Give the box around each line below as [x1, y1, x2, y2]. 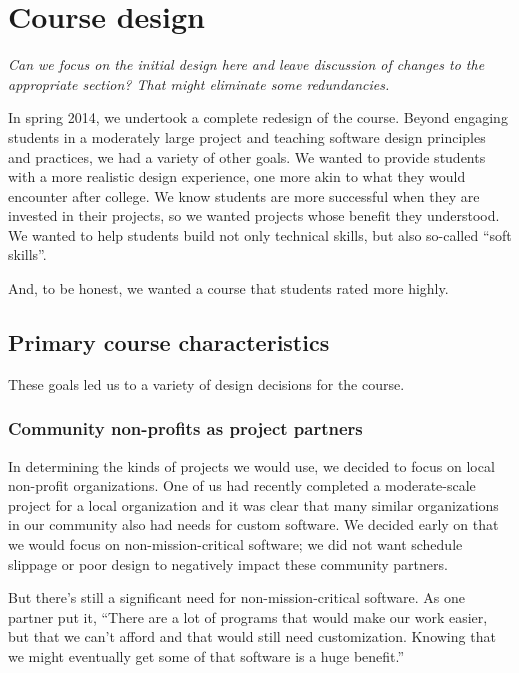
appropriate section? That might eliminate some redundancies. [8, 73, 390, 94]
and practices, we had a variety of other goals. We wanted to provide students [8, 146, 486, 167]
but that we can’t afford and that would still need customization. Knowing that [8, 626, 496, 647]
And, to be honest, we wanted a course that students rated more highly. [8, 278, 449, 299]
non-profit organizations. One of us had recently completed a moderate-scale [8, 475, 476, 496]
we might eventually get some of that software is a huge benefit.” [8, 646, 405, 667]
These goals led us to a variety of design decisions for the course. [8, 373, 405, 394]
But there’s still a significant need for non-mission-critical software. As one [8, 587, 466, 608]
